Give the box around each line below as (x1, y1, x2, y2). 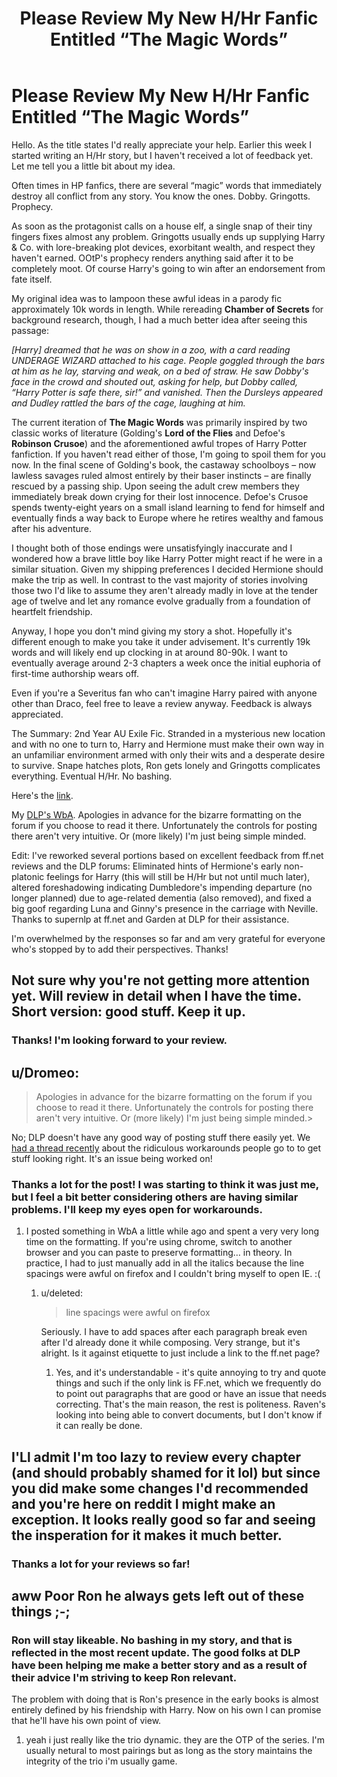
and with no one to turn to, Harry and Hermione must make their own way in (11, 738, 325, 750)
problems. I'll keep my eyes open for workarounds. (11, 1202, 263, 1216)
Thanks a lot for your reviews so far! (11, 1557, 191, 1571)
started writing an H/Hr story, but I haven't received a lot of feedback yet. (11, 149, 314, 161)
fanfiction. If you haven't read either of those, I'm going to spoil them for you (11, 448, 326, 460)
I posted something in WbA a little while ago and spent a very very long (25, 1225, 320, 1237)
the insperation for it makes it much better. (11, 1527, 283, 1544)
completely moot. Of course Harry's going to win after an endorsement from (11, 262, 326, 274)
